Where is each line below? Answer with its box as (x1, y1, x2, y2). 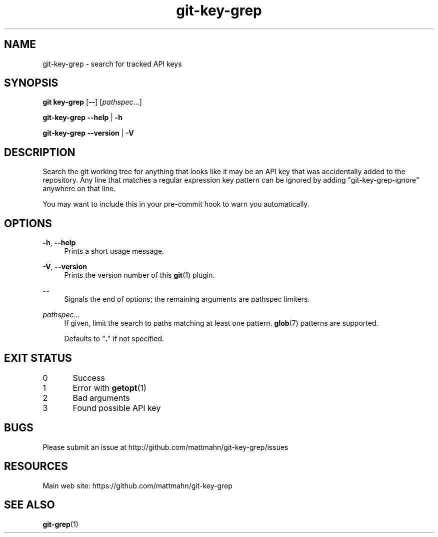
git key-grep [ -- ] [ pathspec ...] (42, 98, 142, 107)
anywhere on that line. (42, 184, 116, 193)
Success (72, 372, 105, 383)
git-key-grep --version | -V (42, 129, 134, 138)
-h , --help (42, 238, 76, 247)
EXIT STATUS (4, 351, 72, 364)
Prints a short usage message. (64, 247, 164, 256)
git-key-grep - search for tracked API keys (42, 59, 182, 68)
